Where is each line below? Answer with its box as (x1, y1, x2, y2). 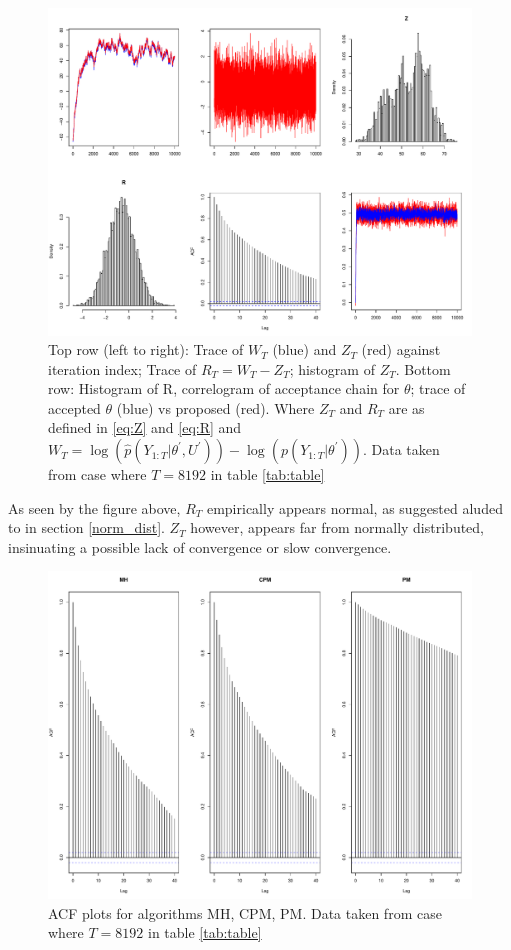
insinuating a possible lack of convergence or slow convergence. (8, 536, 392, 557)
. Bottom (395, 358, 451, 379)
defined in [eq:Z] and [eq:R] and (48, 417, 242, 438)
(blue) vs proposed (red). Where (116, 397, 315, 418)
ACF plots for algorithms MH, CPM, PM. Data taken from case (48, 902, 442, 923)
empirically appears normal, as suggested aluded (206, 497, 503, 518)
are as (388, 397, 425, 418)
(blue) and (272, 339, 337, 360)
